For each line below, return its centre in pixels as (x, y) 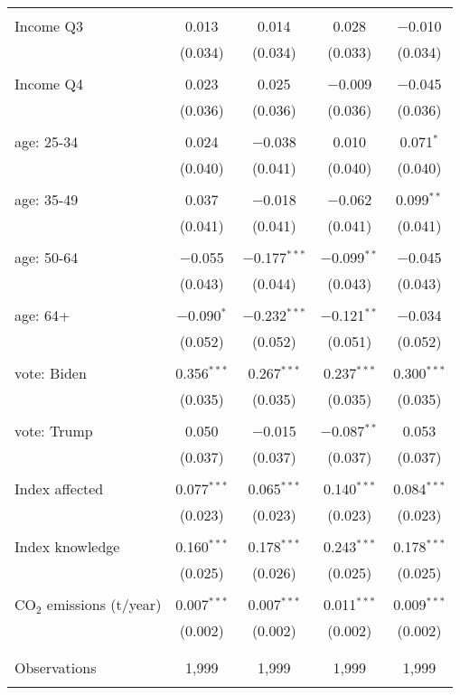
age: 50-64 (47, 257)
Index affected (59, 488)
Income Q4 (49, 84)
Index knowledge (67, 546)
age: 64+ (42, 315)
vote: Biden (51, 373)
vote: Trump (54, 431)
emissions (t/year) (104, 604)
